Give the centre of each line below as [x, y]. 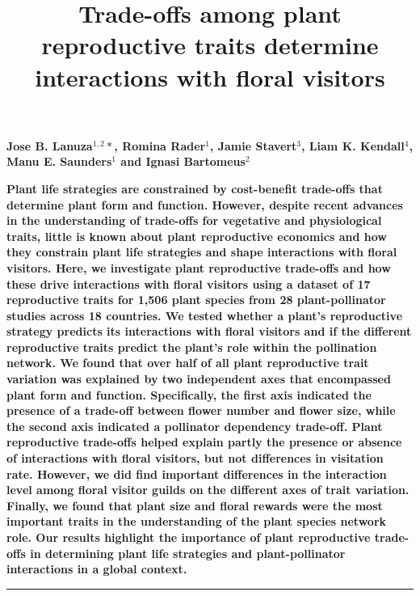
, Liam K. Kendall [353, 145]
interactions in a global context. [97, 569]
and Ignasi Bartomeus [183, 161]
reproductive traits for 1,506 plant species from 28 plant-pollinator [196, 300]
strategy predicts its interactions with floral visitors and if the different [209, 331]
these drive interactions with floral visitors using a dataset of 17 [189, 283]
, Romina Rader [160, 145]
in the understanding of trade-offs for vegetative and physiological [194, 220]
